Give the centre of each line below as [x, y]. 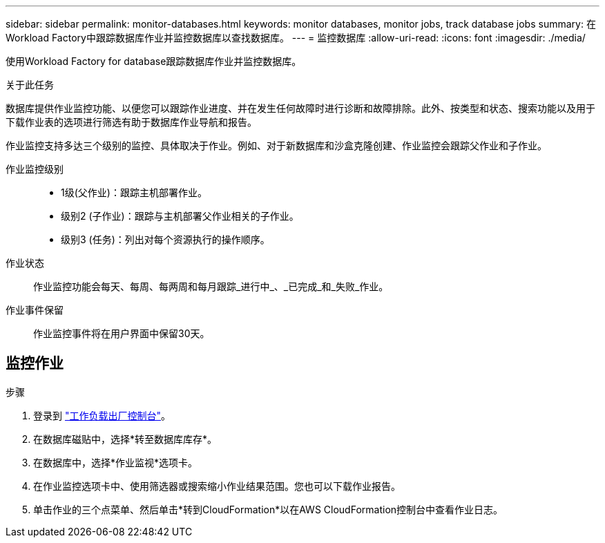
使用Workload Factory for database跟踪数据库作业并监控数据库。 [154, 61]
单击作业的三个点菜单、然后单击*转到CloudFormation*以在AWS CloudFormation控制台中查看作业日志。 [268, 509]
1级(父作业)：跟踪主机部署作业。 [134, 192]
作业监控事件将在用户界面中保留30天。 [122, 333]
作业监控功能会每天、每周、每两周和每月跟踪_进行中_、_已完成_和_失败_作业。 [211, 286]
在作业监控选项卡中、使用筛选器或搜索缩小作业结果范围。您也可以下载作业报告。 [217, 486]
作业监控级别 [35, 169]
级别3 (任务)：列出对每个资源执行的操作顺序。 [165, 239]
